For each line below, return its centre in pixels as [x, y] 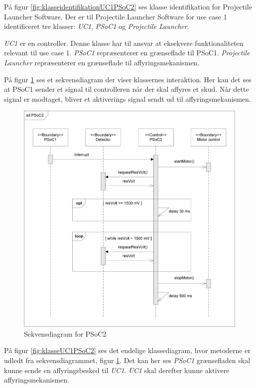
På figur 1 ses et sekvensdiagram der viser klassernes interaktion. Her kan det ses [128, 79]
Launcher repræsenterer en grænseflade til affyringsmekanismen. [102, 62]
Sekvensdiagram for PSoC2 [65, 333]
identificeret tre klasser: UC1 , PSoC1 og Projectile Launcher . [97, 26]
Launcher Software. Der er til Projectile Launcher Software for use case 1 [116, 16]
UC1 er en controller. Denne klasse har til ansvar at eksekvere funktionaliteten [124, 43]
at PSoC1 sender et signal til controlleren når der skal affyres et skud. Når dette [127, 89]
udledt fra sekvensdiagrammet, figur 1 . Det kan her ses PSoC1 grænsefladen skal [127, 360]
